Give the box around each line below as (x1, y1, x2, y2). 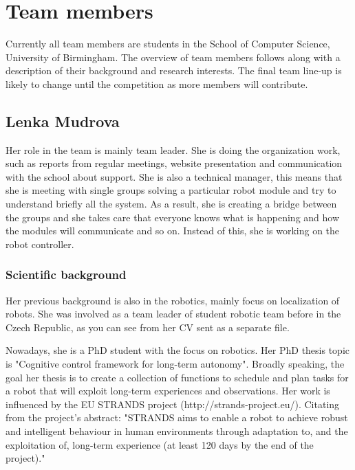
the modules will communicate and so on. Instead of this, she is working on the (6, 223, 340, 238)
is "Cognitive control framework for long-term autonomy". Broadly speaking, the (6, 357, 345, 371)
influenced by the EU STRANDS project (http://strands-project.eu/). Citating (6, 396, 340, 411)
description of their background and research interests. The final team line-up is (6, 63, 342, 78)
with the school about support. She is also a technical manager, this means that (6, 169, 343, 183)
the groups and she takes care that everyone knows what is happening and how (6, 210, 340, 224)
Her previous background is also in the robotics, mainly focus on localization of (6, 293, 340, 307)
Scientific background (6, 266, 127, 283)
